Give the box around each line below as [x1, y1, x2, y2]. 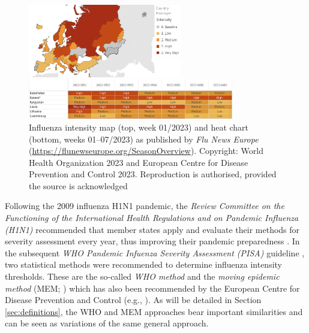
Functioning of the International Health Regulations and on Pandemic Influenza [5, 211, 299, 224]
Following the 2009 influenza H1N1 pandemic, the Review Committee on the [5, 199, 284, 212]
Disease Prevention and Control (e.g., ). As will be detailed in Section [5, 293, 262, 306]
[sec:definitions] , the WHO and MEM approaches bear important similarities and [5, 305, 303, 317]
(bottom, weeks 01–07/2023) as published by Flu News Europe [29, 132, 259, 145]
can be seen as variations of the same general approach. [5, 317, 209, 329]
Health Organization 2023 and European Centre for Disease [29, 156, 248, 168]
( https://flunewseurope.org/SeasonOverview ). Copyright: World [29, 144, 263, 157]
